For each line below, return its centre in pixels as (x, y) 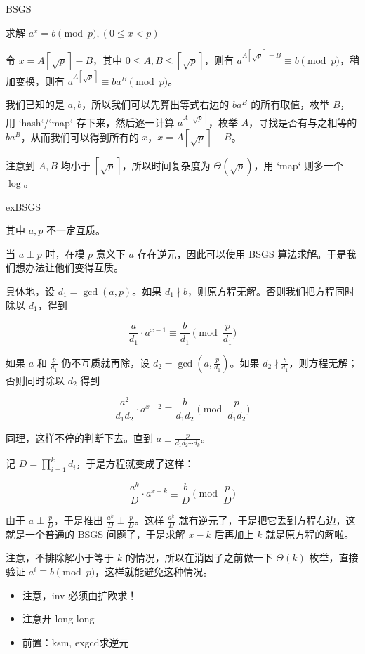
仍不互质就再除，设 (106, 362)
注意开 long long (58, 619)
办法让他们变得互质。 (74, 267)
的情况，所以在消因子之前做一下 (199, 557)
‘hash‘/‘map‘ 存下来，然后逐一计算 (97, 122)
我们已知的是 (35, 104)
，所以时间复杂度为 (166, 165)
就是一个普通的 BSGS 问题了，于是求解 (95, 534)
